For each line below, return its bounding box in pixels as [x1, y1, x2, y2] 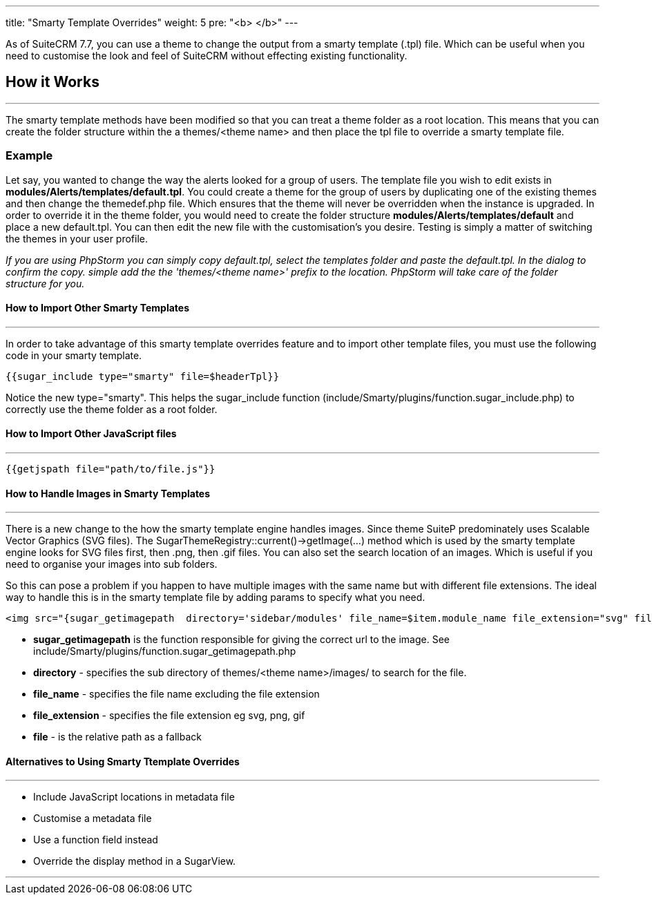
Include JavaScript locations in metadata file [33, 791, 235, 803]
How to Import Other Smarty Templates [6, 302, 190, 314]
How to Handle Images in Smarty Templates [6, 487, 211, 499]
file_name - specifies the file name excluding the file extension [33, 688, 320, 700]
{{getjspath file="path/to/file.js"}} [6, 463, 215, 475]
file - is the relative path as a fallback [33, 731, 202, 743]
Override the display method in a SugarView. [33, 855, 236, 868]
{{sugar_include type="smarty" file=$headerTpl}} [6, 370, 280, 382]
